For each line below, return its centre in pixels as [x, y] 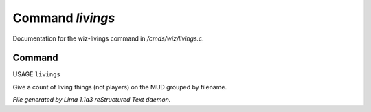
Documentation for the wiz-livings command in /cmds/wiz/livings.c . [108, 38]
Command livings [64, 18]
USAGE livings [37, 74]
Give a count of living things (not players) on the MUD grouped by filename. [120, 87]
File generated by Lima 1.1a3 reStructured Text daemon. [92, 100]
